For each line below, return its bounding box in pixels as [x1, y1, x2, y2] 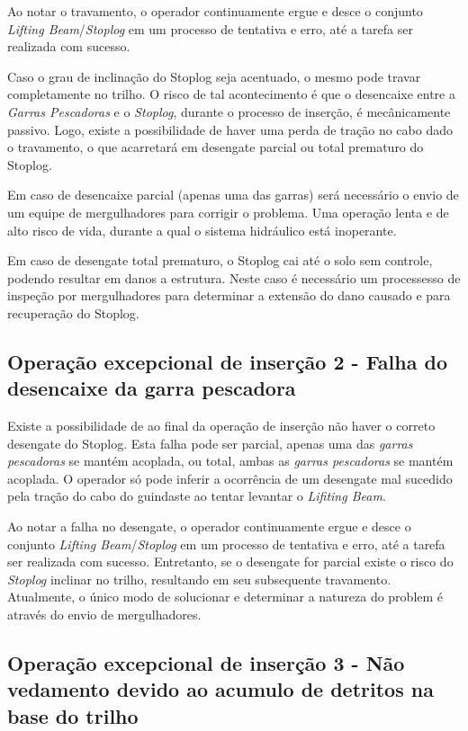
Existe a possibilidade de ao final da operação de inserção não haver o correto [7, 416, 436, 435]
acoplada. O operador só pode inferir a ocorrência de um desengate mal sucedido [7, 468, 453, 487]
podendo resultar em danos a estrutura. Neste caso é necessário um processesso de [7, 268, 461, 287]
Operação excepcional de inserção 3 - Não [7, 649, 405, 677]
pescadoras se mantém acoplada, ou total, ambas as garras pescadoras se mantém [7, 451, 454, 470]
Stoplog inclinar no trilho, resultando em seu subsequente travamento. [7, 569, 391, 588]
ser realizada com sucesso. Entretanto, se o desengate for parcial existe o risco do [7, 552, 454, 571]
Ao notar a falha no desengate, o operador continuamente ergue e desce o [7, 517, 411, 536]
